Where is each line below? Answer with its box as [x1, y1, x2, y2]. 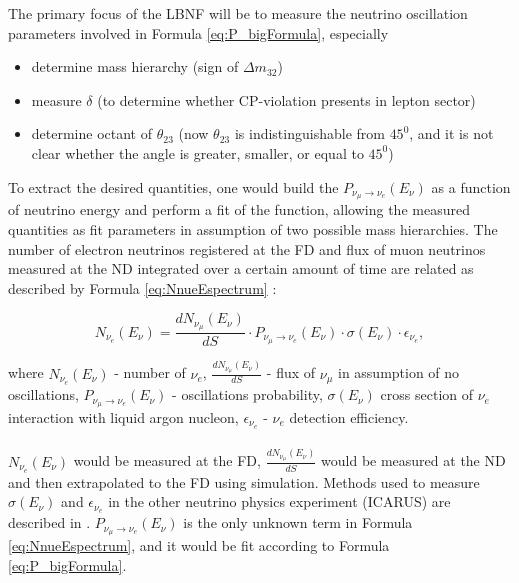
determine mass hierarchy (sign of [31, 56, 239, 77]
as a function [431, 176, 511, 197]
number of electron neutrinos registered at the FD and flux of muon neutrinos [8, 238, 486, 259]
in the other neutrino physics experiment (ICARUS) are [108, 491, 451, 512]
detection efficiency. [289, 406, 409, 427]
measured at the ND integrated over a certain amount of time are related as [8, 258, 474, 279]
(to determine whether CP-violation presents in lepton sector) [97, 89, 476, 110]
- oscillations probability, [172, 384, 323, 405]
